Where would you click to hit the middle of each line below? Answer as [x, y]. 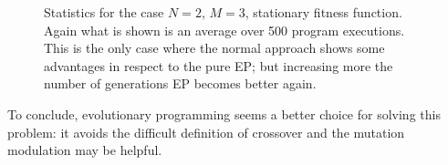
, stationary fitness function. [323, 12]
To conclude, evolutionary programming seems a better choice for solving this [224, 113]
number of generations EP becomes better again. [180, 83]
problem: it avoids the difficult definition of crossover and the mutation [206, 132]
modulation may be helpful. [85, 150]
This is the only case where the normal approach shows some [214, 48]
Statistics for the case [104, 12]
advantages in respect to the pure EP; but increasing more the [219, 65]
